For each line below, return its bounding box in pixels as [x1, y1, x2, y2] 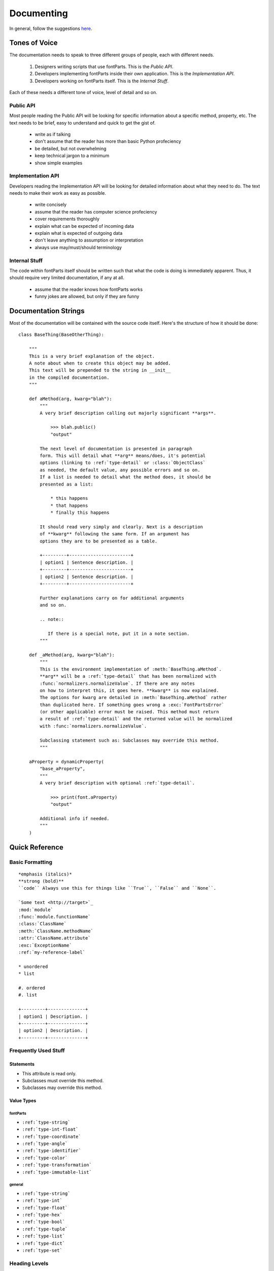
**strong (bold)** [18, 879, 64, 884]
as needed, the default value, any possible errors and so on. [40, 467, 200, 473]
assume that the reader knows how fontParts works [35, 286, 143, 292]
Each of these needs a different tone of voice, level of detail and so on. [9, 89, 157, 96]
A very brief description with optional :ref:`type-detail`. [40, 780, 195, 785]
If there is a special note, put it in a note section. [47, 630, 190, 637]
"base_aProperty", [40, 766, 86, 772]
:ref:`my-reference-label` [18, 949, 86, 955]
